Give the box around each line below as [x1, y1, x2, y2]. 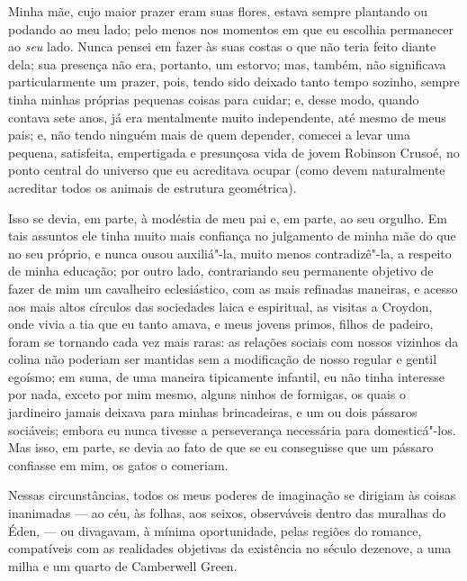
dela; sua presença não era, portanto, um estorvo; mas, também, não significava [8, 54, 446, 73]
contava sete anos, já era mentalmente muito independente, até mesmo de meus [8, 107, 446, 126]
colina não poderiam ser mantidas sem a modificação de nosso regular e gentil [8, 350, 437, 368]
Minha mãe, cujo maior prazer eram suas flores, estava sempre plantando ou [8, 2, 428, 20]
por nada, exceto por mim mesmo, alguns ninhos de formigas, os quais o [8, 385, 406, 404]
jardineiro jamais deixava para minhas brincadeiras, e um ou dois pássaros [8, 403, 418, 422]
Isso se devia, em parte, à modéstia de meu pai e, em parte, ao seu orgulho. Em [8, 208, 447, 227]
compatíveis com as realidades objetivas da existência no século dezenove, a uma [8, 539, 452, 558]
